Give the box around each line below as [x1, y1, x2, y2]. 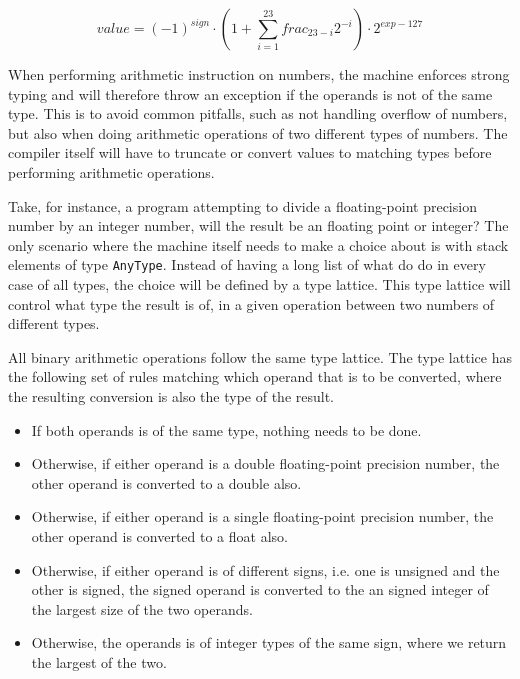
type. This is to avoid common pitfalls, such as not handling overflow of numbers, [8, 103, 508, 124]
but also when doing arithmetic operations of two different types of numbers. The [8, 122, 508, 143]
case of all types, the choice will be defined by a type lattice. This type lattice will [8, 274, 511, 294]
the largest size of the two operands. [31, 598, 253, 619]
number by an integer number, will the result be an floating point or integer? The [8, 215, 509, 236]
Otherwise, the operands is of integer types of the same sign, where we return [31, 632, 507, 653]
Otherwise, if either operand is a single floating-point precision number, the [31, 506, 494, 527]
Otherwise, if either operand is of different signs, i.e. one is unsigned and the [31, 559, 500, 580]
